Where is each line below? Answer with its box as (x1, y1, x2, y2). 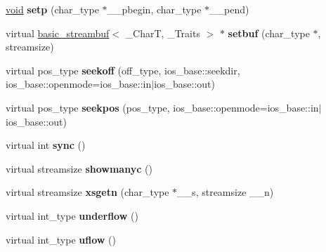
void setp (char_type (6, 2, 99, 16)
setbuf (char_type (228, 25, 310, 40)
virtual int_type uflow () (6, 232, 116, 246)
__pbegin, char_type (107, 2, 202, 16)
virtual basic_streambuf (6, 25, 110, 40)
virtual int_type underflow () (6, 208, 138, 223)
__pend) (209, 2, 249, 16)
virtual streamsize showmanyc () (6, 161, 152, 175)
